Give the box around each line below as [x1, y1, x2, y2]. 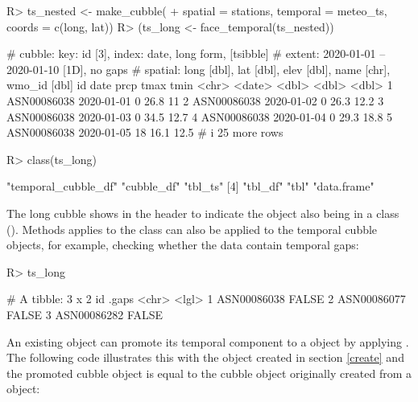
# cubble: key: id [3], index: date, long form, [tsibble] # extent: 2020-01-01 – [6, 45, 386, 62]
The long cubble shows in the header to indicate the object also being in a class [6, 204, 399, 221]
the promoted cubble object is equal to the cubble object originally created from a [6, 364, 412, 381]
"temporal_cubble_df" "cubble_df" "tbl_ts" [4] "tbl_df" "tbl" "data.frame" [6, 178, 375, 195]
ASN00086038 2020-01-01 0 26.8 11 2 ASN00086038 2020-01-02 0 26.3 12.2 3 [6, 92, 384, 109]
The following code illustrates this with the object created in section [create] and [6, 349, 404, 366]
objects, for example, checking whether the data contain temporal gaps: [6, 236, 359, 253]
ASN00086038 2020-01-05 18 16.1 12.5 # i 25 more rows [6, 124, 283, 141]
